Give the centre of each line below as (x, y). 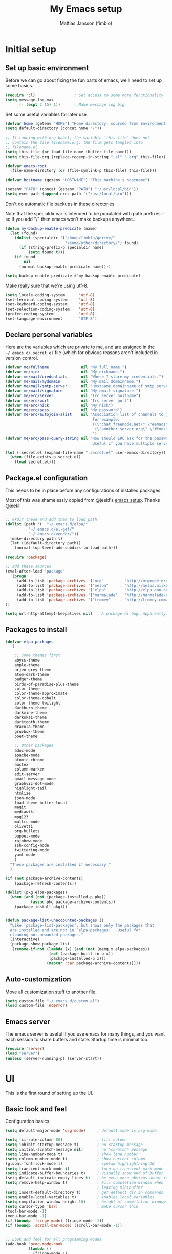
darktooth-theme (32, 722)
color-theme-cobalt (35, 698)
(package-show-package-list (40, 944)
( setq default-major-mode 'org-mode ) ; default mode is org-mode (81, 1131)
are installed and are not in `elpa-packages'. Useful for (75, 930)
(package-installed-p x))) (78, 958)
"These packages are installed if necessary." (60, 864)
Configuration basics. (28, 1121)
